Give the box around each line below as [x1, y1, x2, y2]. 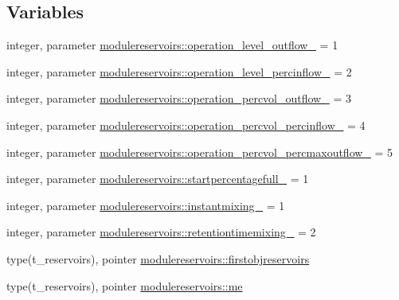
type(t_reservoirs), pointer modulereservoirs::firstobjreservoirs [6, 250, 310, 267]
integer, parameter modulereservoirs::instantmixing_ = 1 [6, 197, 285, 213]
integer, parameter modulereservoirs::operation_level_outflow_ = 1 [6, 37, 338, 53]
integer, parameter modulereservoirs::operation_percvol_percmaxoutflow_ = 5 [6, 143, 393, 160]
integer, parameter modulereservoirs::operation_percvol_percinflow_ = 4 [6, 116, 366, 133]
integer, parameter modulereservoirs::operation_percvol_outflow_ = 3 [6, 90, 351, 107]
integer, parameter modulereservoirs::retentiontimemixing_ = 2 [6, 224, 316, 240]
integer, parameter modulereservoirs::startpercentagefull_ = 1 [6, 170, 309, 187]
